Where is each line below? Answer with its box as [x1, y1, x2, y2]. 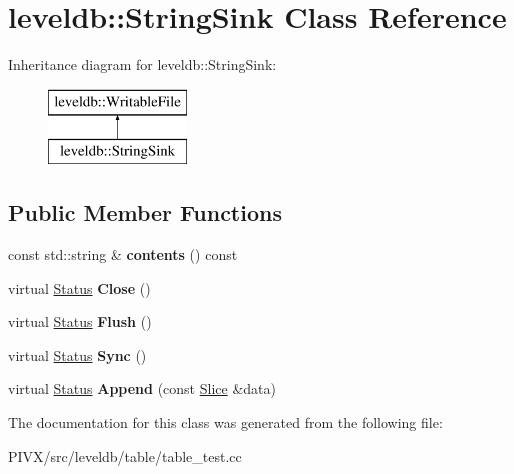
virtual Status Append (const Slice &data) [8, 378, 276, 399]
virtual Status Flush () [8, 311, 152, 332]
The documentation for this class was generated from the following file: [8, 412, 443, 433]
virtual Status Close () [8, 277, 151, 298]
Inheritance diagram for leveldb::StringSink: [8, 54, 277, 75]
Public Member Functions [8, 197, 282, 228]
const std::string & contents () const [8, 244, 238, 265]
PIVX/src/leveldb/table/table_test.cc [8, 445, 242, 466]
